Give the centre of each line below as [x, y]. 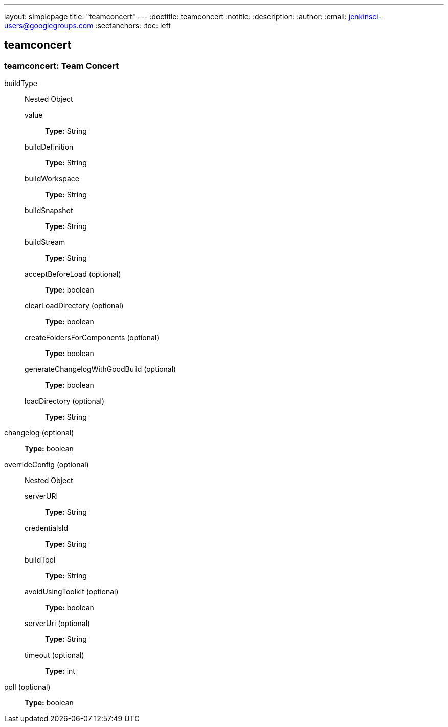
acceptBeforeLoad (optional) [73, 274]
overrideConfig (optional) [47, 465]
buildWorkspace [52, 179]
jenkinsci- [365, 17]
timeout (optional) [54, 655]
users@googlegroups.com [49, 25]
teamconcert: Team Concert [62, 65]
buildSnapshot [49, 211]
